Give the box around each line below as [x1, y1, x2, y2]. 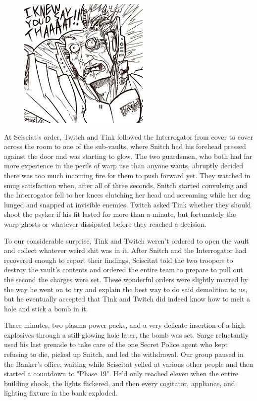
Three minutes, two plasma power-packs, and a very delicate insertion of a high [4, 320, 245, 330]
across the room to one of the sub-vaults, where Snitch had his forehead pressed [4, 141, 246, 151]
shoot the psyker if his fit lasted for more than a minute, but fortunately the [4, 209, 236, 219]
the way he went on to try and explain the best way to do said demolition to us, [4, 284, 248, 294]
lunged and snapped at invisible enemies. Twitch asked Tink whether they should [4, 199, 251, 209]
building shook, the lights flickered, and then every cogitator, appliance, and [4, 378, 235, 388]
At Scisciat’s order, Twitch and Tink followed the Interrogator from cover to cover [4, 131, 254, 142]
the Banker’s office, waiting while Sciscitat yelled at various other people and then [4, 358, 253, 369]
